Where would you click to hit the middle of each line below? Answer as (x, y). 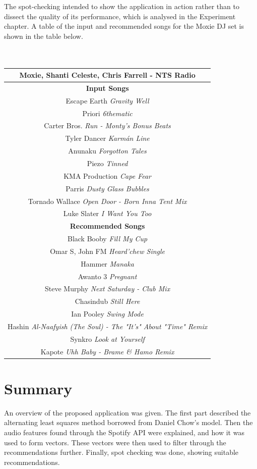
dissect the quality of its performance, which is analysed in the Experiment (120, 16)
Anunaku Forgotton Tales (107, 151)
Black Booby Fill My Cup (107, 239)
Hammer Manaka (107, 263)
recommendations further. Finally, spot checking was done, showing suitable (121, 452)
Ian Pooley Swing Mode (107, 314)
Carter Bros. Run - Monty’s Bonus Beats (107, 125)
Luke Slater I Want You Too (107, 213)
